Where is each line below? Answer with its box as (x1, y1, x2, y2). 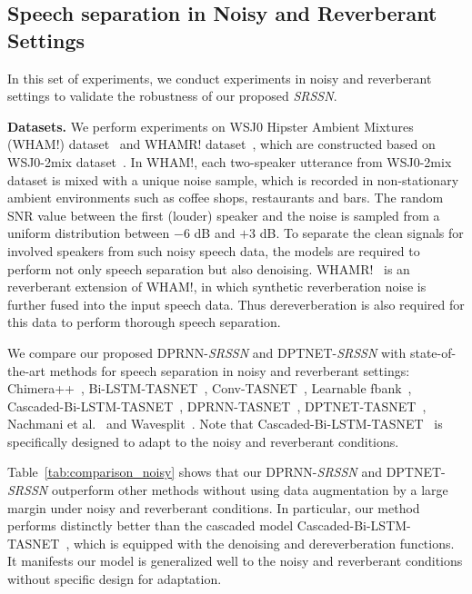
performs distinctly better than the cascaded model (7, 516, 294, 535)
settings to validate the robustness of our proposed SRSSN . (7, 86, 337, 105)
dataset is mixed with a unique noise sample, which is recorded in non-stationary (7, 170, 459, 189)
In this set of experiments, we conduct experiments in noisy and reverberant (7, 68, 432, 87)
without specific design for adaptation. (7, 569, 222, 589)
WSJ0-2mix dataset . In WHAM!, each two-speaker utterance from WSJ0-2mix (7, 152, 452, 171)
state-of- (409, 342, 457, 361)
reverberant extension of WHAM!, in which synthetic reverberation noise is (7, 277, 427, 296)
